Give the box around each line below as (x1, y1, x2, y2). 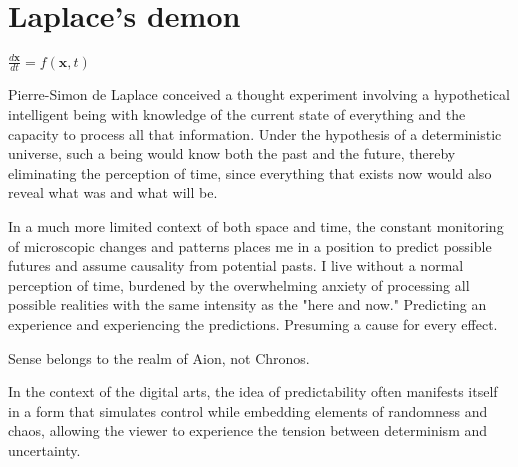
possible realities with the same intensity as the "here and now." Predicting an (8, 294, 487, 315)
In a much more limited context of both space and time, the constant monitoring (8, 216, 504, 237)
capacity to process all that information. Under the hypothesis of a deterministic (8, 123, 502, 144)
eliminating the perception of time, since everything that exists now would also (8, 162, 492, 183)
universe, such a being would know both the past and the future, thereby (8, 143, 456, 164)
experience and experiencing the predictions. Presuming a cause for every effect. (8, 314, 498, 334)
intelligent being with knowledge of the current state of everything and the (8, 104, 466, 125)
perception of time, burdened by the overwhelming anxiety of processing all (8, 274, 470, 295)
